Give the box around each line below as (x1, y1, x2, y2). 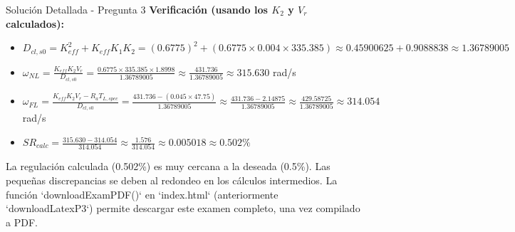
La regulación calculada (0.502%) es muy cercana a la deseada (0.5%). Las (6, 159, 331, 174)
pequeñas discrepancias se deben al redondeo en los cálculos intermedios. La (6, 172, 338, 187)
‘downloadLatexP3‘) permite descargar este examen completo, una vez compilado (6, 201, 360, 216)
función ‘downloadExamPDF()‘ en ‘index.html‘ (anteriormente (6, 186, 279, 201)
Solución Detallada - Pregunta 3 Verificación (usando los (6, 2, 268, 16)
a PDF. (6, 214, 38, 229)
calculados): (6, 16, 64, 31)
